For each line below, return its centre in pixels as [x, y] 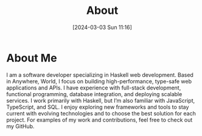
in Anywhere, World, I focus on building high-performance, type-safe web [99, 81]
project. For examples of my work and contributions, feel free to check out [99, 120]
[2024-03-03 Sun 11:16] [102, 27]
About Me [32, 58]
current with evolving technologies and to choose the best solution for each [101, 113]
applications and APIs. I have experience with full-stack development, [94, 88]
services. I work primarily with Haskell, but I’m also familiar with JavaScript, [101, 100]
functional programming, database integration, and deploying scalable [94, 94]
